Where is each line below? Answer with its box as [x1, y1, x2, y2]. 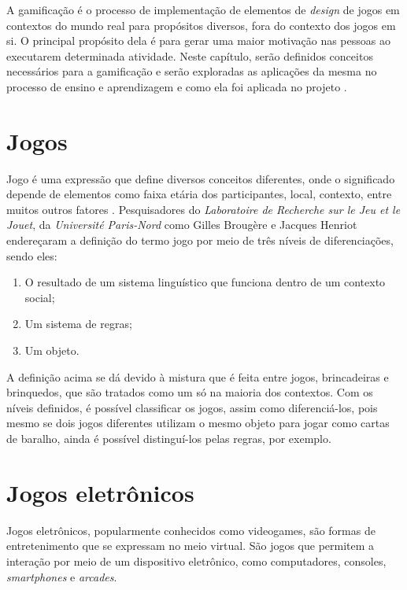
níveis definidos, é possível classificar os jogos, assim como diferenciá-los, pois [6, 399, 378, 415]
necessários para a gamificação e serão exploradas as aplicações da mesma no [6, 63, 377, 79]
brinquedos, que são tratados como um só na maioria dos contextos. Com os [6, 384, 373, 400]
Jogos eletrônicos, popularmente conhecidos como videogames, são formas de [6, 522, 376, 538]
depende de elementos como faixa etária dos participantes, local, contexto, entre [6, 186, 392, 202]
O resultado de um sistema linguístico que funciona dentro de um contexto [24, 274, 386, 290]
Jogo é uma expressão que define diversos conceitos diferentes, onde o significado [6, 170, 395, 186]
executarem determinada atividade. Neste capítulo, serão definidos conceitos [6, 47, 373, 64]
